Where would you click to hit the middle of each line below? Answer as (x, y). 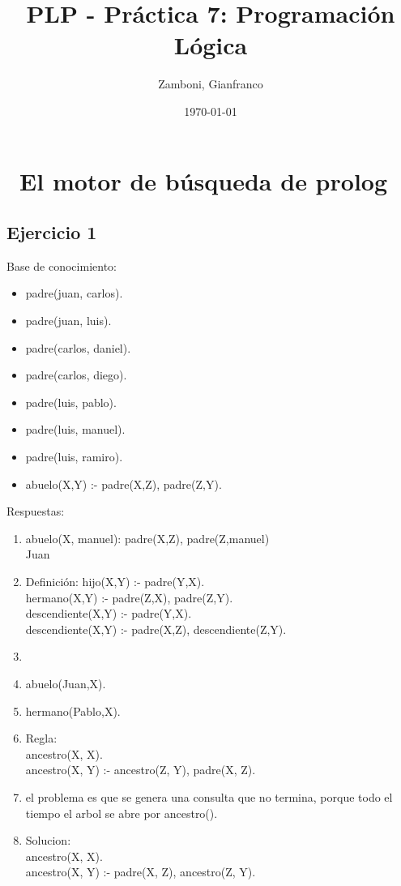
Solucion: (48, 840)
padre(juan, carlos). (74, 293)
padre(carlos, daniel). (78, 347)
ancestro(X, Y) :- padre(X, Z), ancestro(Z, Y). (141, 872)
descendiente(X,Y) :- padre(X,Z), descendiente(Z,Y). (156, 629)
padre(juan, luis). (68, 321)
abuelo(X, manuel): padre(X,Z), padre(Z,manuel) (147, 538)
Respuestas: (36, 511)
